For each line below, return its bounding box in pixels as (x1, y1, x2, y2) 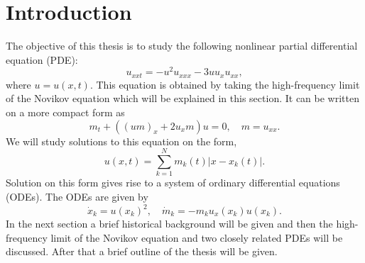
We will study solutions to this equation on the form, (6, 133, 237, 148)
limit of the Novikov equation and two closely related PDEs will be (50, 230, 343, 245)
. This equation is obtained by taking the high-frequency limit (89, 77, 360, 91)
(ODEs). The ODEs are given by (6, 189, 148, 203)
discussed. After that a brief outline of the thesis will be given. (6, 244, 278, 259)
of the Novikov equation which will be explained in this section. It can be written (6, 91, 359, 106)
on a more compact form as (6, 105, 125, 120)
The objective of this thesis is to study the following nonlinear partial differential (6, 38, 358, 53)
